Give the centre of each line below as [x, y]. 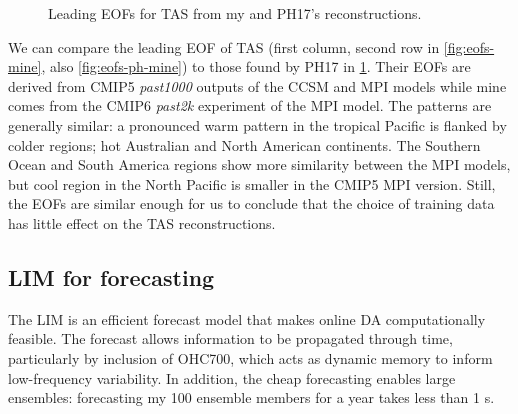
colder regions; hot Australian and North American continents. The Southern [244, 144]
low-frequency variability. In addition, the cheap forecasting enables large [232, 377]
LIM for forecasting [111, 276]
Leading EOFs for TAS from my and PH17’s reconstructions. [235, 13]
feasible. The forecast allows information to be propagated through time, [230, 338]
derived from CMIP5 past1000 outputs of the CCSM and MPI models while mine [257, 85]
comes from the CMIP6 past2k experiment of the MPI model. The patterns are [250, 105]
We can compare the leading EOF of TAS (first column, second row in [224, 46]
